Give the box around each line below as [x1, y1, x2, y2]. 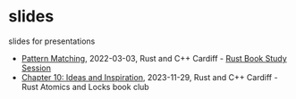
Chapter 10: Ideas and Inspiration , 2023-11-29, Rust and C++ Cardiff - [21, 71, 278, 82]
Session [21, 62, 51, 73]
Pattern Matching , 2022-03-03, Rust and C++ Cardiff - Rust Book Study [21, 53, 287, 63]
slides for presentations [8, 36, 96, 46]
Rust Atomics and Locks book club [21, 81, 149, 92]
